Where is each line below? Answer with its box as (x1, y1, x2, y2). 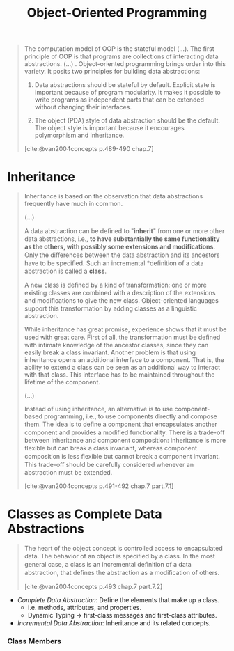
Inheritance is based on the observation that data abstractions (24, 192, 203, 201)
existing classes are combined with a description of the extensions (24, 289, 216, 297)
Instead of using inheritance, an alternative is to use (24, 405, 173, 414)
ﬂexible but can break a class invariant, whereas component (24, 444, 197, 453)
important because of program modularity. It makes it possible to (34, 88, 221, 97)
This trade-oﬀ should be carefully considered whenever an (24, 461, 194, 469)
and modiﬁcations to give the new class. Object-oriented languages (24, 297, 219, 305)
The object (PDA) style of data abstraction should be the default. (34, 116, 221, 125)
